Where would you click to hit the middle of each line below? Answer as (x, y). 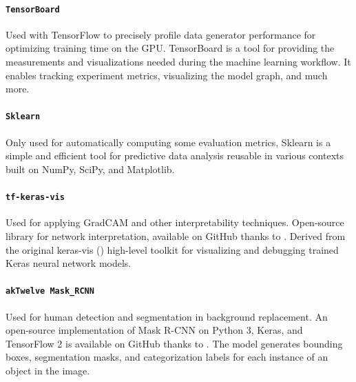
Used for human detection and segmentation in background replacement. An (167, 316)
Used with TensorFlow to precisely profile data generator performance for (161, 34)
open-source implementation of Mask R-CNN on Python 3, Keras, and (154, 330)
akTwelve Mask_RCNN (50, 291)
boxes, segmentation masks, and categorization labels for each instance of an (167, 357)
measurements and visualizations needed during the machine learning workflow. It (178, 62)
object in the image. (48, 370)
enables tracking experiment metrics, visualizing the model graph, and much (167, 75)
